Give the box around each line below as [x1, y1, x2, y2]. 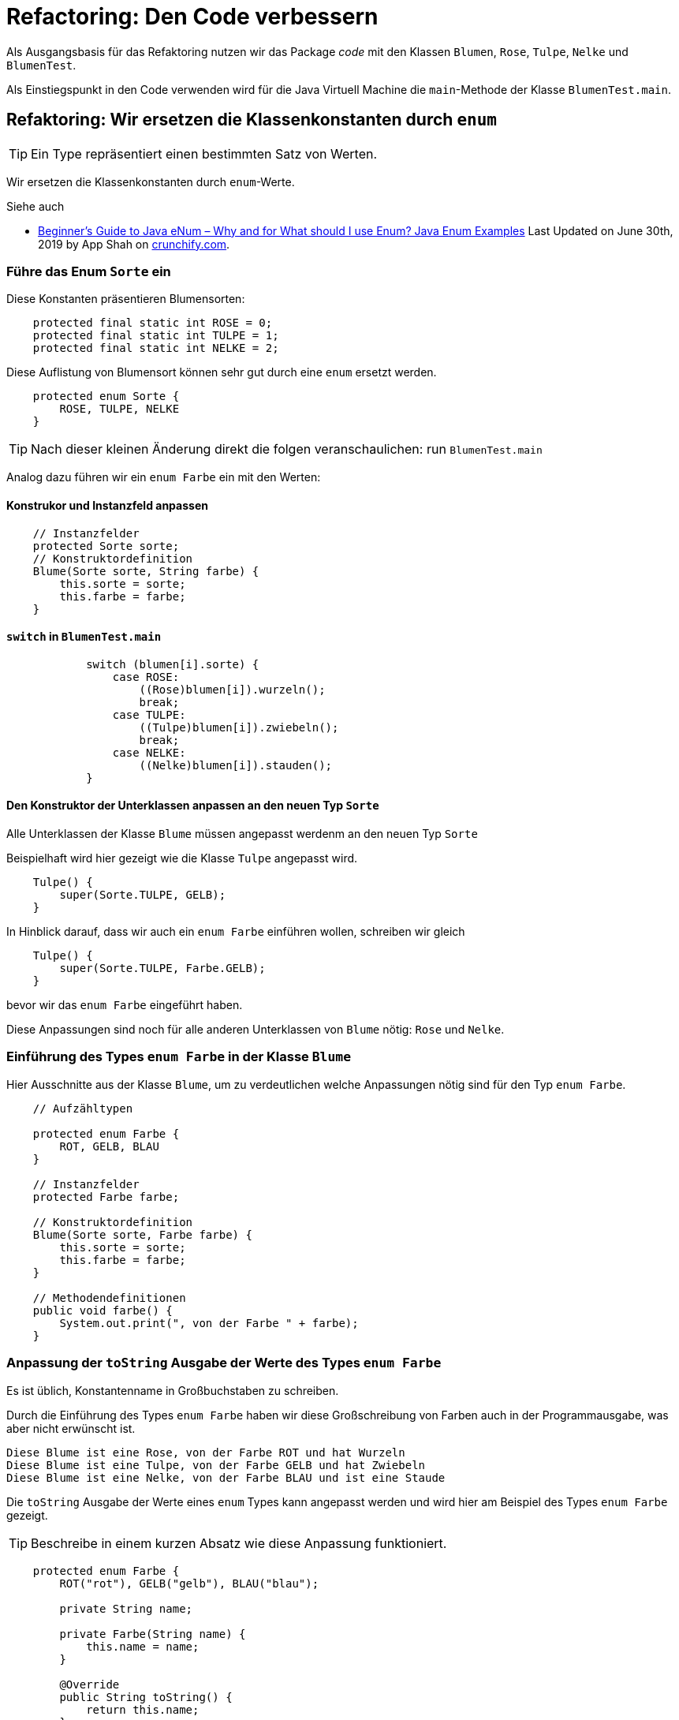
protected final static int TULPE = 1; [32, 329, 279, 342]
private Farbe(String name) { [59, 1627, 246, 1640]
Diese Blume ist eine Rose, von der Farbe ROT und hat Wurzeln [6, 1445, 405, 1459]
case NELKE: [112, 746, 186, 759]
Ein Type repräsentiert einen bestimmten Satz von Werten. [31, 145, 378, 162]
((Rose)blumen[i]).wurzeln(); [139, 682, 326, 696]
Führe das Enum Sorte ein [6, 263, 171, 279]
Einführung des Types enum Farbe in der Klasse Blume [6, 1049, 351, 1065]
